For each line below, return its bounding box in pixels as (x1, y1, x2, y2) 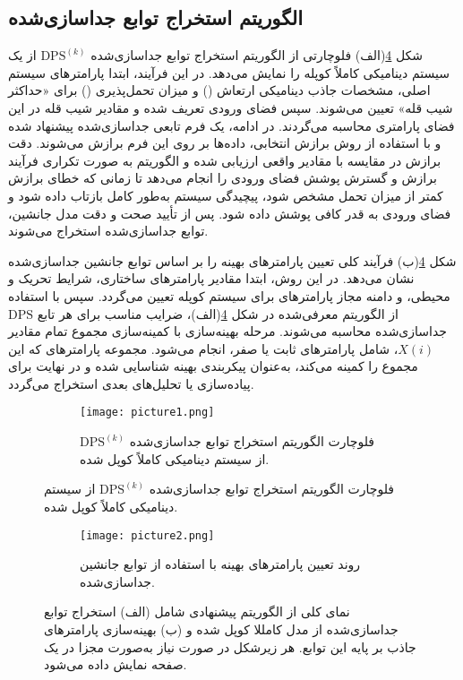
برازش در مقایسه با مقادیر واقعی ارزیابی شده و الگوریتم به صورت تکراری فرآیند (8, 151, 442, 169)
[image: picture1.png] (80, 406, 215, 419)
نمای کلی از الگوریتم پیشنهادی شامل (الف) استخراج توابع (44, 602, 350, 621)
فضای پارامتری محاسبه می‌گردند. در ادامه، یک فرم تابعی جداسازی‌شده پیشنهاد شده (8, 116, 455, 134)
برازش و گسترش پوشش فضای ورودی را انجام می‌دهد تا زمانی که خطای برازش (8, 168, 437, 187)
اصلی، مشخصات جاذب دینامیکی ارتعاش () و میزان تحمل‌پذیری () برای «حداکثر (8, 81, 431, 99)
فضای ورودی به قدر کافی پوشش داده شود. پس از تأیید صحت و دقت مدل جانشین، (8, 203, 451, 222)
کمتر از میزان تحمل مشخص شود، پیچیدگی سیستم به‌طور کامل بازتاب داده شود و (8, 185, 443, 204)
